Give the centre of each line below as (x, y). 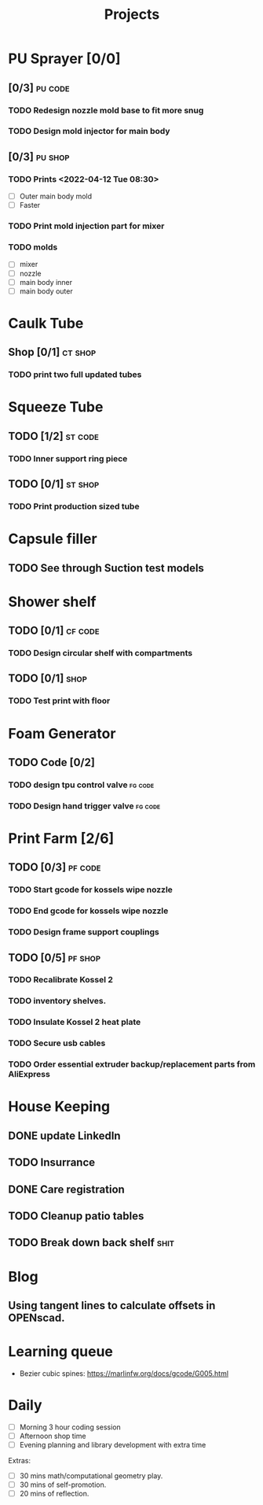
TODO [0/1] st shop (54, 484)
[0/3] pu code (39, 88)
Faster (30, 205)
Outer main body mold (56, 196)
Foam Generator (62, 733)
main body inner (46, 282)
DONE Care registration (67, 1189)
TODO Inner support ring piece (68, 458)
